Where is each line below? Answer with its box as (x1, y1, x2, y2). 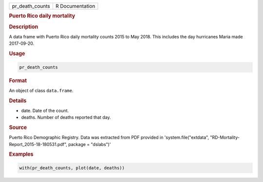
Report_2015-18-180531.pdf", (9, 141, 68, 147)
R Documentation (55, 3, 95, 9)
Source (9, 124, 27, 131)
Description (9, 23, 38, 30)
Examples (9, 151, 34, 158)
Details (9, 97, 27, 104)
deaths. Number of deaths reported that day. (21, 114, 111, 120)
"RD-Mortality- (210, 134, 240, 141)
